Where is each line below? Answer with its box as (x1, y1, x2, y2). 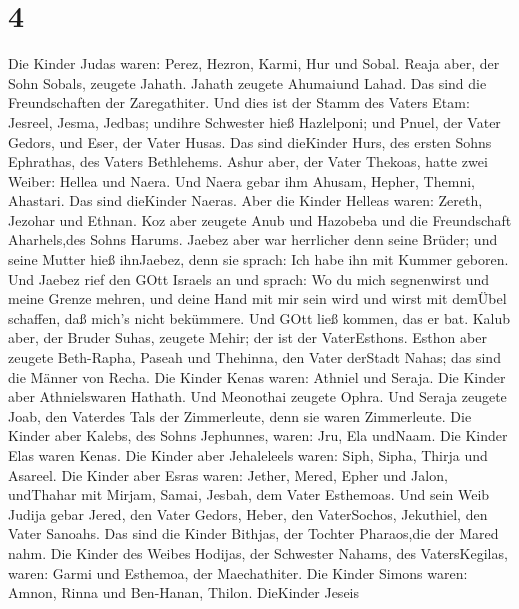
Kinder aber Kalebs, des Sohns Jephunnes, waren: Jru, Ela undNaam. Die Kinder (8, 425, 508, 446)
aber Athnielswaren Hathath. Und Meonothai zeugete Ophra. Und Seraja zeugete (8, 386, 507, 407)
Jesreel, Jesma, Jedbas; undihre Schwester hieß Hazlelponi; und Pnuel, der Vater (8, 111, 501, 132)
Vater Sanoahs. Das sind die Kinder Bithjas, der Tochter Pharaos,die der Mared (8, 523, 499, 544)
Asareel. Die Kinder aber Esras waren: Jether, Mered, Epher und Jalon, (8, 464, 448, 485)
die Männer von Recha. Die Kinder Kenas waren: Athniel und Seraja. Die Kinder (8, 366, 506, 387)
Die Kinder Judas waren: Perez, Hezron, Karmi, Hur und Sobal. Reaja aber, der (8, 53, 500, 74)
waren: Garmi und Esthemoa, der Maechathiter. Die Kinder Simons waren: (8, 562, 468, 583)
